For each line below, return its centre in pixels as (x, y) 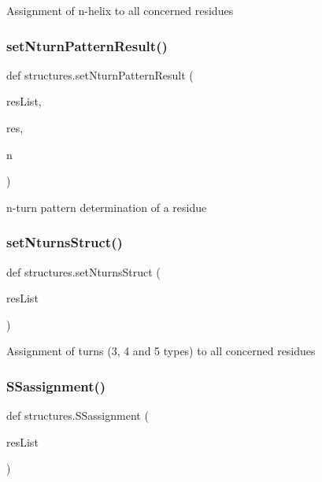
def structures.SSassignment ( (78, 415)
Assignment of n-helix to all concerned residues (120, 10)
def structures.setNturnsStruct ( (83, 271)
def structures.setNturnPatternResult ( (100, 74)
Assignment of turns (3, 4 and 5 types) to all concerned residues (161, 351)
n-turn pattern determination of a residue (107, 207)
